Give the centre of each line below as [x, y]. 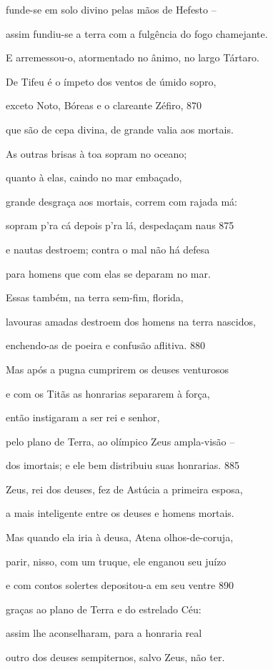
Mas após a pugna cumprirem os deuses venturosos [118, 369]
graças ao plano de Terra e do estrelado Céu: [104, 609]
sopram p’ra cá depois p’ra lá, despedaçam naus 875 [120, 225]
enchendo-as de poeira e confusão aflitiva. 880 [106, 345]
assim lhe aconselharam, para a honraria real [104, 633]
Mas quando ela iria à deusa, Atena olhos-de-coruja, [120, 537]
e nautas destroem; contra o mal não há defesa [108, 249]
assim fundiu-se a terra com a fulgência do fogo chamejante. [137, 33]
